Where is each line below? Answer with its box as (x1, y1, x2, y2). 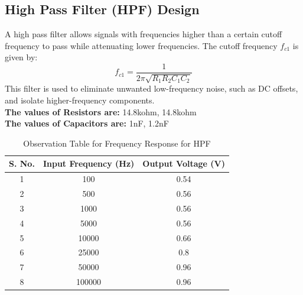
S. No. (9, 157, 35, 170)
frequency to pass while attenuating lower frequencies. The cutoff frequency (5, 39, 278, 51)
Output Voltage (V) (142, 157, 226, 170)
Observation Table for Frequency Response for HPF (23, 137, 211, 149)
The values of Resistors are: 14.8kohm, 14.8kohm (5, 105, 197, 118)
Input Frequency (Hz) (43, 157, 135, 170)
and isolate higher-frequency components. (5, 94, 155, 106)
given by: (5, 51, 38, 63)
